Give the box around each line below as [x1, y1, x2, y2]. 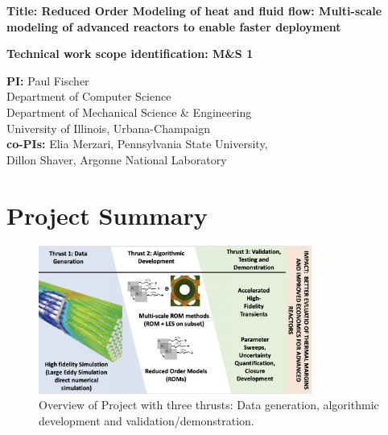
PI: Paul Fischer [6, 72, 89, 89]
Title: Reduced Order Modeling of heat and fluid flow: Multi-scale [6, 2, 382, 19]
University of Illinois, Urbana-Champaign [6, 119, 211, 136]
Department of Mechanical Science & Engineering [6, 103, 252, 120]
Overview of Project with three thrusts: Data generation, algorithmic [39, 396, 379, 413]
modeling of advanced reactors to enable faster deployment [6, 18, 341, 35]
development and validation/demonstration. [39, 412, 254, 429]
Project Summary [6, 198, 208, 231]
